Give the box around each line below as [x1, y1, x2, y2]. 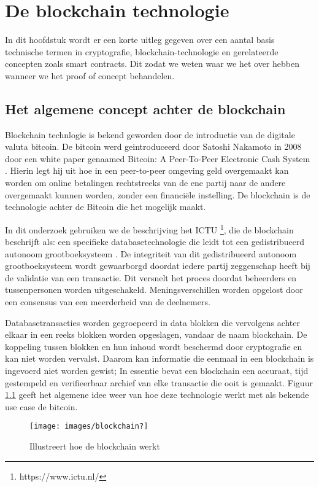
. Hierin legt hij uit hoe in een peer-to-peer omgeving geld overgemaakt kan [5, 164, 289, 177]
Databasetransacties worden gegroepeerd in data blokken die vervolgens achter [5, 316, 300, 329]
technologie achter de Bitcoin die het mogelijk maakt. [5, 200, 206, 213]
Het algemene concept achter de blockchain [5, 99, 286, 118]
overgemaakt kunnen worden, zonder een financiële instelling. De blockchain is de [5, 188, 310, 201]
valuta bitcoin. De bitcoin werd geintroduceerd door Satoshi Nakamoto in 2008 [5, 140, 302, 153]
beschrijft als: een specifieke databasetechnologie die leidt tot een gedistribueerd [5, 235, 305, 248]
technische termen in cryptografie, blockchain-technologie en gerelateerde [5, 45, 279, 58]
